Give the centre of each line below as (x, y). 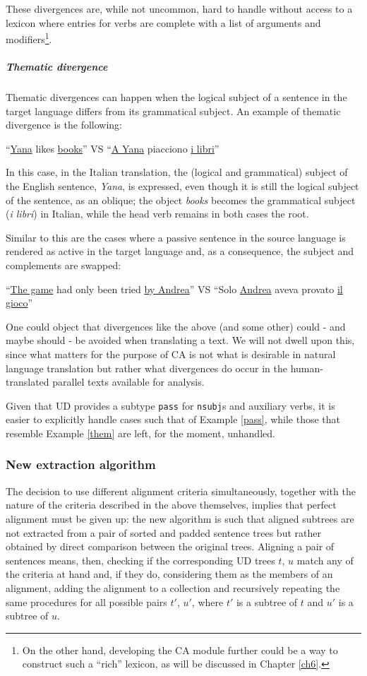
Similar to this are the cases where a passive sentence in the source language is (176, 237)
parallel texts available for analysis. (128, 382)
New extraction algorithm (81, 464)
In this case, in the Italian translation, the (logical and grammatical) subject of (177, 172)
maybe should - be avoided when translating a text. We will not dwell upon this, (180, 340)
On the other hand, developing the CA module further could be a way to (180, 650)
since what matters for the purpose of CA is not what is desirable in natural (171, 354)
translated (28, 382)
